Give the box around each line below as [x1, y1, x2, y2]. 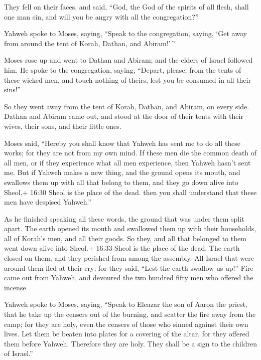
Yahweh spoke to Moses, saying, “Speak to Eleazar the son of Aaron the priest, [4, 299, 247, 309]
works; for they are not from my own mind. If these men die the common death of [4, 147, 257, 158]
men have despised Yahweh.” [4, 197, 91, 207]
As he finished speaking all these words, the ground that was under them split [4, 213, 244, 224]
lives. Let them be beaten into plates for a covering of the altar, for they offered [4, 328, 249, 339]
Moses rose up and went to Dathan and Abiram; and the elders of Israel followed [4, 55, 253, 65]
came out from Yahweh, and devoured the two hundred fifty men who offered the [4, 272, 253, 283]
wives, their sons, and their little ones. [4, 120, 121, 131]
